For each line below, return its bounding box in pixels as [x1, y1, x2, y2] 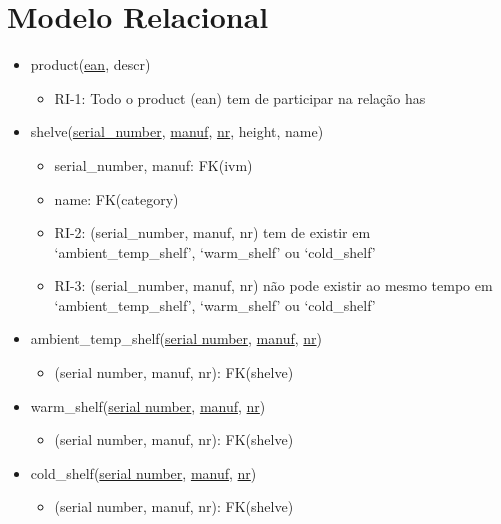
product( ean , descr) [30, 54, 151, 75]
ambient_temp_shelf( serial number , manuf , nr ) [30, 328, 323, 349]
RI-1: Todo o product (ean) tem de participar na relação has [54, 87, 426, 108]
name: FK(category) [54, 188, 179, 209]
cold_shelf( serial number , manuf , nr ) [30, 462, 257, 483]
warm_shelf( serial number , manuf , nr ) [30, 395, 266, 416]
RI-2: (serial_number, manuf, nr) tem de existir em [54, 222, 371, 243]
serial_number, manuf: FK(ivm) [54, 154, 253, 175]
